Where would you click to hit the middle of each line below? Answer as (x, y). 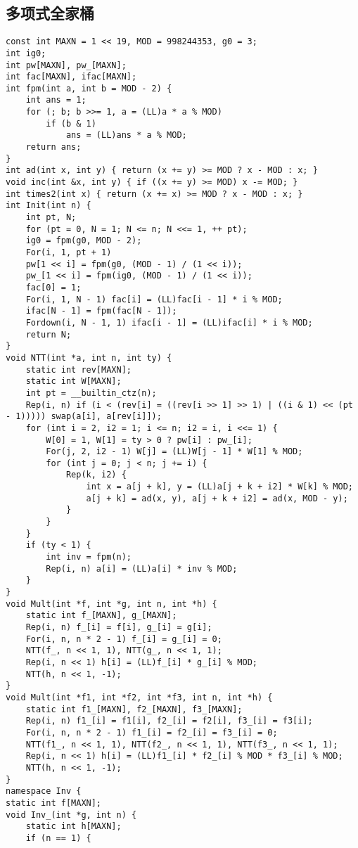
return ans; (53, 147)
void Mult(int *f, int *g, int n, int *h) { (111, 604)
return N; (49, 334)
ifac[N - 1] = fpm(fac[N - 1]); (101, 311)
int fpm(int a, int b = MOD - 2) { (89, 88)
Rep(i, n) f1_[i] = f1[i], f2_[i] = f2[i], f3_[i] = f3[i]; (169, 721)
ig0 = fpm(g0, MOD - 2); (84, 241)
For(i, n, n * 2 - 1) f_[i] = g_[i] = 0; (124, 639)
